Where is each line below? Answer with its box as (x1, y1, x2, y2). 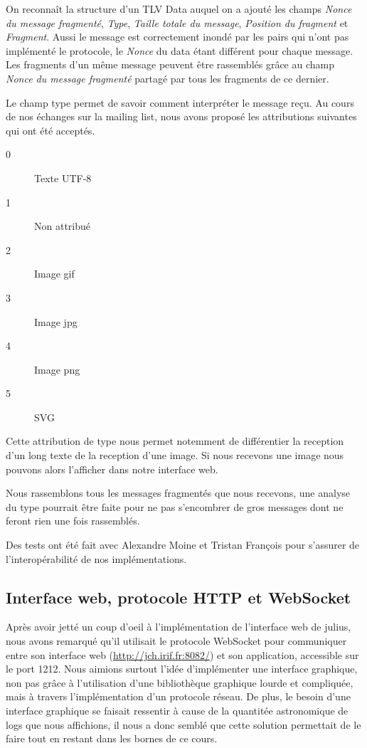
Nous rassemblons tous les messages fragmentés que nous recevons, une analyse (6, 485, 351, 500)
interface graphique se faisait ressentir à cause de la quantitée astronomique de (6, 702, 349, 717)
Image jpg (34, 314, 78, 329)
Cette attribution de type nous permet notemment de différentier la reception (6, 433, 344, 448)
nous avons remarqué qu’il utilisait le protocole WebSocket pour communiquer (6, 633, 347, 648)
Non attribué (34, 218, 91, 233)
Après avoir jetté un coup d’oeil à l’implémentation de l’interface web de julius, (6, 619, 351, 634)
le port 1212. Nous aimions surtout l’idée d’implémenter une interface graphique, (6, 661, 358, 676)
